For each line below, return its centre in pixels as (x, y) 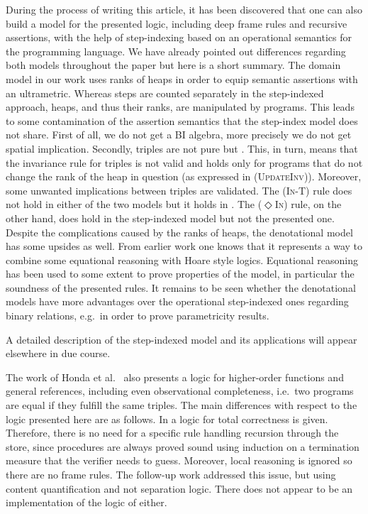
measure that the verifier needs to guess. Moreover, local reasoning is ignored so (179, 460)
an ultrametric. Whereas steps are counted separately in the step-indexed (165, 93)
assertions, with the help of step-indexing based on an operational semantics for (179, 37)
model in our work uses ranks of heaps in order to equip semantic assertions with (182, 78)
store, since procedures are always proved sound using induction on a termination (183, 446)
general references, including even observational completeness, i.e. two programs (180, 391)
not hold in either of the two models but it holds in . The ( (134, 204)
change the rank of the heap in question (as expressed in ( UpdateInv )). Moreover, (184, 176)
